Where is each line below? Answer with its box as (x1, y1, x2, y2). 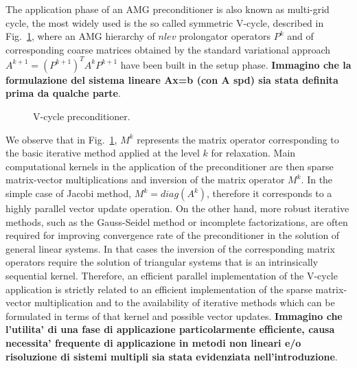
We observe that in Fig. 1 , (5, 132, 117, 146)
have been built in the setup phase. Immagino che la (120, 57, 352, 71)
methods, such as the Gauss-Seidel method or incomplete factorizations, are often (5, 214, 348, 229)
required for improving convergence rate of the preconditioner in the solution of (5, 228, 340, 242)
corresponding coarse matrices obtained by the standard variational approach (5, 42, 331, 56)
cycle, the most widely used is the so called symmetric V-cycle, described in (5, 15, 324, 30)
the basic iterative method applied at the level (5, 146, 200, 160)
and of (287, 29, 314, 43)
